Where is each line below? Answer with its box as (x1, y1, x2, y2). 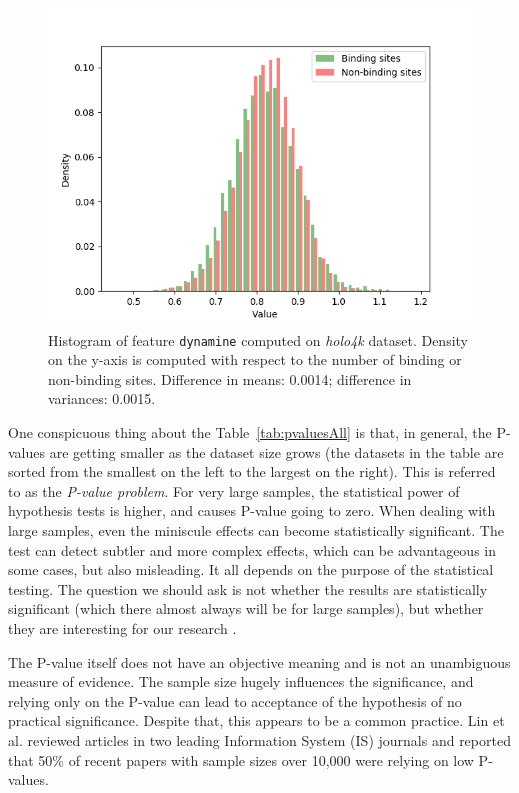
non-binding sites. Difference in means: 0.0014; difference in (48, 368, 412, 389)
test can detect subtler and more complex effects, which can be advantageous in (8, 539, 496, 560)
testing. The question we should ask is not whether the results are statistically (8, 578, 488, 599)
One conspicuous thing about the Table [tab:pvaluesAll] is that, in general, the (8, 422, 492, 443)
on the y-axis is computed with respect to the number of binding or (48, 349, 462, 370)
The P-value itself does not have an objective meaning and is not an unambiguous (8, 651, 511, 672)
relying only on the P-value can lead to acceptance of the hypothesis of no (8, 690, 462, 711)
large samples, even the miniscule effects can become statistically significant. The (8, 520, 504, 540)
